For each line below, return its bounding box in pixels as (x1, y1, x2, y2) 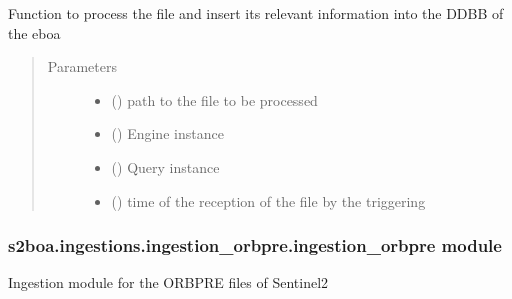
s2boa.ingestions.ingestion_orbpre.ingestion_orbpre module (8, 233, 502, 258)
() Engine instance (111, 123, 224, 144)
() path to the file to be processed (111, 89, 318, 110)
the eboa (8, 22, 61, 43)
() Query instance (111, 156, 220, 177)
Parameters (47, 56, 117, 77)
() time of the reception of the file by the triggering (111, 190, 426, 211)
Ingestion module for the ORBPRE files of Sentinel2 (8, 272, 329, 293)
